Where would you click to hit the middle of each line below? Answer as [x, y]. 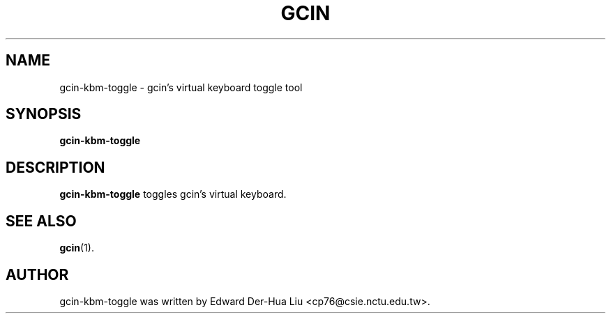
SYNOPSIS [44, 114]
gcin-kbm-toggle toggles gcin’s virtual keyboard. [173, 194]
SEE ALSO [41, 221]
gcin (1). [77, 248]
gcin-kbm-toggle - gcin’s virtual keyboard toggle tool [181, 87]
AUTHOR [37, 274]
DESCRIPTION [55, 167]
